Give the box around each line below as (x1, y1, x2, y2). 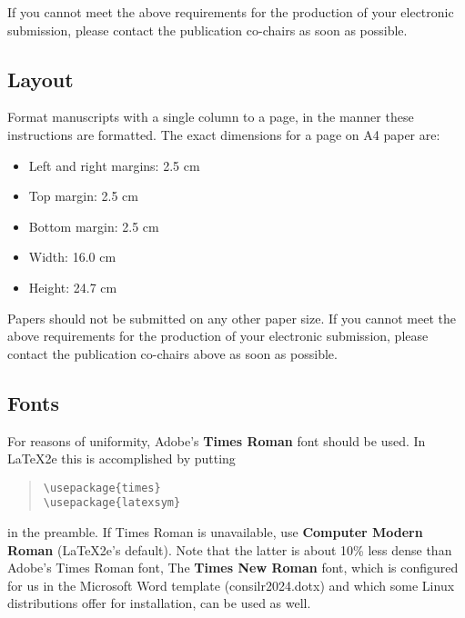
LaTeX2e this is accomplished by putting (7, 449, 236, 468)
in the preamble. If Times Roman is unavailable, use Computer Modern (7, 523, 423, 542)
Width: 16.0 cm (28, 247, 116, 266)
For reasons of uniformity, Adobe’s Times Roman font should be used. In (7, 431, 426, 450)
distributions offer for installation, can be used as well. (7, 593, 311, 613)
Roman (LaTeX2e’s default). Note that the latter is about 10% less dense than (7, 540, 452, 559)
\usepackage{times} (43, 481, 161, 494)
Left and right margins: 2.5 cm (28, 155, 200, 174)
